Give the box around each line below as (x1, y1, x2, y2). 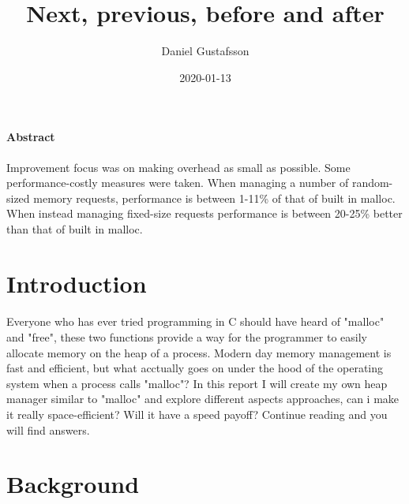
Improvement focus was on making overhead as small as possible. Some (6, 159, 351, 175)
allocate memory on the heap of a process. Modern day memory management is (6, 344, 392, 360)
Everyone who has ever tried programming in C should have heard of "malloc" (6, 313, 385, 330)
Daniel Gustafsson (161, 43, 250, 59)
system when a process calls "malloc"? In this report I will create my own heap (6, 375, 388, 391)
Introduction (6, 267, 147, 299)
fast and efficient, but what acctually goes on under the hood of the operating (6, 360, 384, 376)
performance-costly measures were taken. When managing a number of (6, 174, 349, 191)
